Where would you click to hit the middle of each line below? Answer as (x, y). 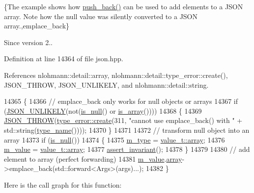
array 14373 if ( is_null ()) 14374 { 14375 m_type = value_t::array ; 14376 (114, 139)
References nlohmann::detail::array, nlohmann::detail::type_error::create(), (116, 75)
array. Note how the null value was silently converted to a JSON (101, 16)
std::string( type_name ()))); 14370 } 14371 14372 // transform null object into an (127, 130)
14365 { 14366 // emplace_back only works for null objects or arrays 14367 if (121, 101)
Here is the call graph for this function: (63, 184)
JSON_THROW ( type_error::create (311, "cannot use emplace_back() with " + (123, 120)
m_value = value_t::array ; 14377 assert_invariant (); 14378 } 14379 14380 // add (127, 149)
